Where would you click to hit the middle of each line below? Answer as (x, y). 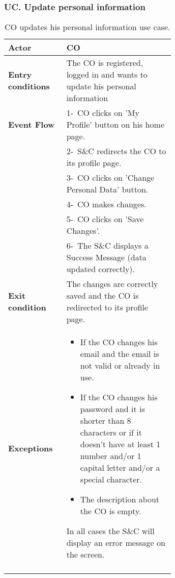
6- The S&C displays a (107, 246)
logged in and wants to (107, 75)
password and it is (112, 409)
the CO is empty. (111, 511)
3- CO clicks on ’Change (110, 178)
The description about (120, 499)
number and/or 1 (111, 456)
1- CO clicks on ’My (103, 113)
